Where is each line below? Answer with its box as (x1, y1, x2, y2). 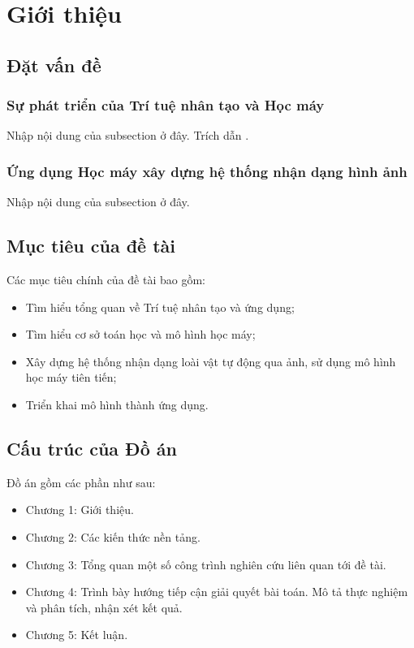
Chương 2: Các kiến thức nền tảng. (25, 528, 201, 545)
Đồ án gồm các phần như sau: (6, 473, 156, 490)
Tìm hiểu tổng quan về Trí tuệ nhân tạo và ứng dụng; (25, 298, 295, 315)
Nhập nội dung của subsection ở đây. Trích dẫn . (6, 127, 249, 144)
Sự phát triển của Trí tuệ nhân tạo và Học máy (6, 95, 325, 115)
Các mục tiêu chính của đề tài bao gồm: (6, 270, 205, 287)
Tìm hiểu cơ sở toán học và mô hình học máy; (25, 326, 256, 343)
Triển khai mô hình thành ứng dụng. (25, 395, 209, 413)
